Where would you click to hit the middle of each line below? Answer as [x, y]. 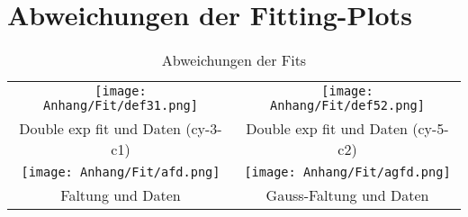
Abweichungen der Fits [234, 60]
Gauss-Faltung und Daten [347, 195]
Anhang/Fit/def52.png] [347, 106]
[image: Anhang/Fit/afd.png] [121, 172]
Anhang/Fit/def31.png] [121, 106]
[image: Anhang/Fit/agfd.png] [347, 172]
